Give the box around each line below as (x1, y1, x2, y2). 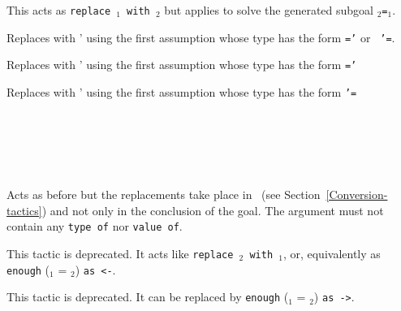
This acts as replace (6, 2, 111, 18)
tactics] (6, 201, 42, 218)
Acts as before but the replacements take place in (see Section (6, 186, 321, 202)
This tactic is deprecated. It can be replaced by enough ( (6, 288, 289, 305)
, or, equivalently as (282, 244, 381, 261)
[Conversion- (326, 186, 388, 202)
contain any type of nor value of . (6, 218, 183, 235)
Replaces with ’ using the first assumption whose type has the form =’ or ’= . (6, 28, 395, 45)
